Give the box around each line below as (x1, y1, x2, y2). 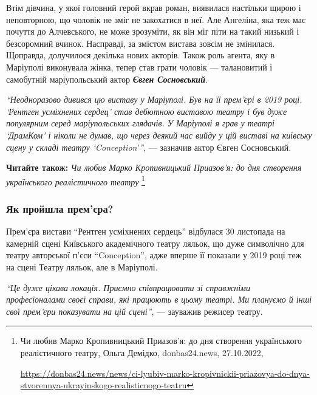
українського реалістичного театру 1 (6, 173, 145, 188)
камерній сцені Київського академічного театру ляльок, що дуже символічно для (6, 236, 304, 249)
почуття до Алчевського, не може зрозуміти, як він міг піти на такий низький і (6, 25, 299, 38)
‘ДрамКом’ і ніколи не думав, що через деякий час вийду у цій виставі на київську (6, 128, 312, 141)
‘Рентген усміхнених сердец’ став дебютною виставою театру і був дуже (6, 105, 287, 117)
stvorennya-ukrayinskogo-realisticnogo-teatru (20, 379, 187, 391)
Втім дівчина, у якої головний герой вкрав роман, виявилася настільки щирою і (6, 1, 301, 13)
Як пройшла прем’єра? (6, 201, 114, 216)
